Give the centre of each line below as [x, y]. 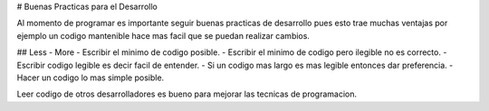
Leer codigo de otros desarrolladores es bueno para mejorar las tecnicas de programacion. [187, 94]
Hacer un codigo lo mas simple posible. [91, 78]
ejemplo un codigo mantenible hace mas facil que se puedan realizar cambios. [163, 35]
